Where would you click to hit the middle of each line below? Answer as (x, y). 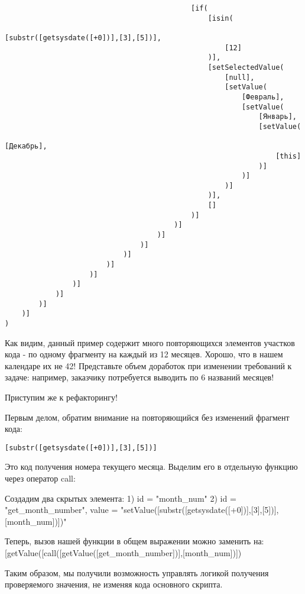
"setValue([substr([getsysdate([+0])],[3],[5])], (200, 510)
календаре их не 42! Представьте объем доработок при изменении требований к (148, 365)
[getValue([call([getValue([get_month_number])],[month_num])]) (123, 553)
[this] (288, 156)
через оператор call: (40, 478)
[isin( (220, 18)
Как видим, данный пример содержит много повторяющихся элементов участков (150, 342)
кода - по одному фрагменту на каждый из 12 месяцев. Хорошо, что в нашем (144, 354)
